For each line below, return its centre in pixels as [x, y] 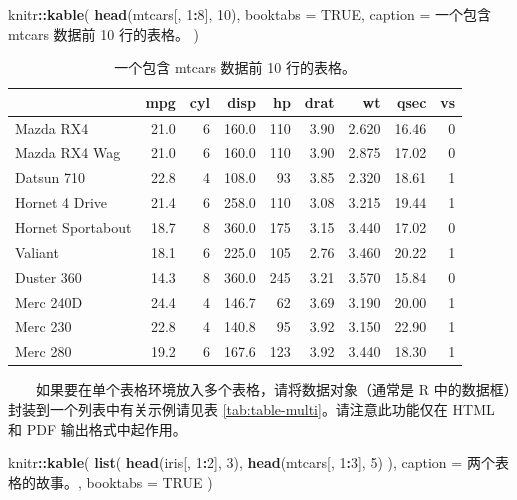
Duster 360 [48, 276]
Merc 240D [49, 301]
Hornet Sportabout [73, 227]
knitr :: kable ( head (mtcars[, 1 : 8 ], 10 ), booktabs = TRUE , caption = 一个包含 [249, 14]
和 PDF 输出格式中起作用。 [97, 428]
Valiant [37, 251]
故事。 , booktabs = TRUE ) [124, 481]
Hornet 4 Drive [61, 202]
